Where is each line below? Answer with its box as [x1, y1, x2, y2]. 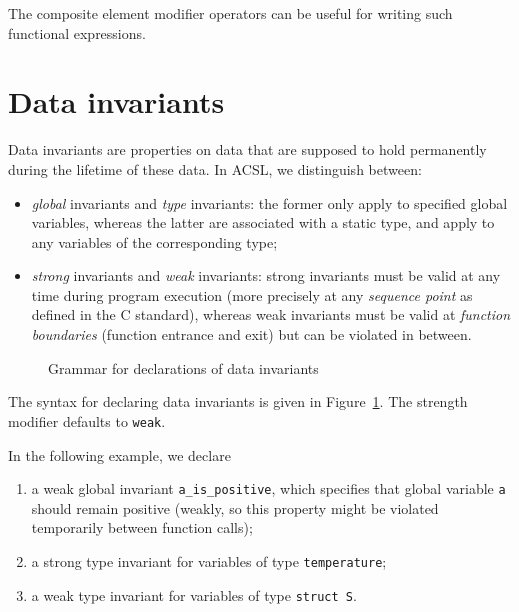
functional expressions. [8, 22, 146, 43]
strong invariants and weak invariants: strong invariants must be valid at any [31, 265, 501, 286]
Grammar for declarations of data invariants [48, 357, 319, 378]
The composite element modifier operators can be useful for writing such [8, 3, 453, 23]
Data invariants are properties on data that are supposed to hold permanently [8, 139, 487, 160]
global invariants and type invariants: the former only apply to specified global [31, 192, 508, 213]
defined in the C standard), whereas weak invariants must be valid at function [31, 304, 511, 325]
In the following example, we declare [8, 444, 231, 465]
